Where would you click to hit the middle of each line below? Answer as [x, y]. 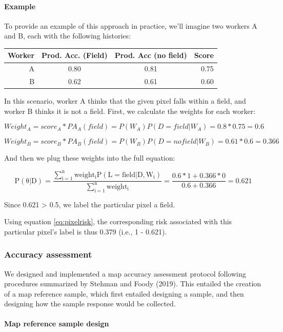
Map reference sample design [57, 324]
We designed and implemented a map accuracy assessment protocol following [125, 273]
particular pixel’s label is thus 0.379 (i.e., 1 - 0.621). [86, 231]
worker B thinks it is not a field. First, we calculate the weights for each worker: [130, 111]
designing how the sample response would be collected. [90, 304]
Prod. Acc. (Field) [75, 55]
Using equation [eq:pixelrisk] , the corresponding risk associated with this [118, 221]
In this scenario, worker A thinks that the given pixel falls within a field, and [125, 101]
